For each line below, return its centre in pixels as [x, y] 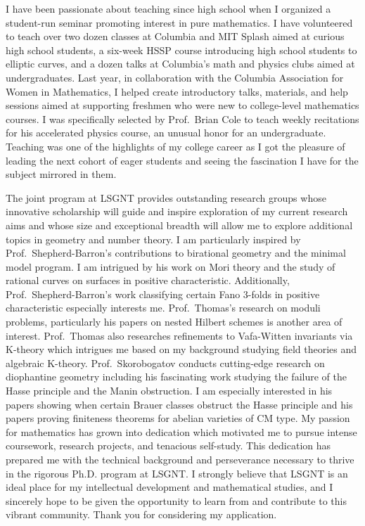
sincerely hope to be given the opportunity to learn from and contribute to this [176, 500]
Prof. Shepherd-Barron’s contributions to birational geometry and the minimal [176, 253]
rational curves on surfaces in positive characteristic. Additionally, [148, 280]
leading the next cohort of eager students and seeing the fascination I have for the [182, 160]
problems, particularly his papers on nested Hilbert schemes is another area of [174, 322]
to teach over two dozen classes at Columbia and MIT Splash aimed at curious [175, 36]
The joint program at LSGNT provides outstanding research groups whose [166, 197]
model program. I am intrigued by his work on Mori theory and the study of [171, 266]
